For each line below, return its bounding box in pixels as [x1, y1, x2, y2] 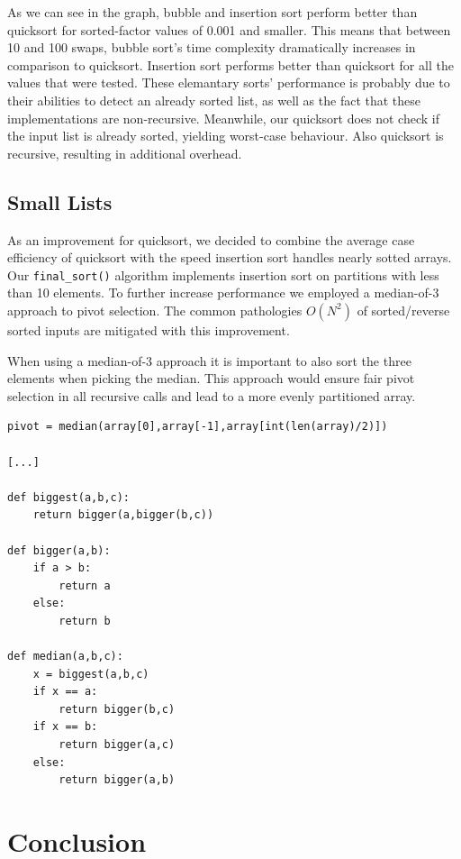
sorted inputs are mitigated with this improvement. [7, 320, 290, 339]
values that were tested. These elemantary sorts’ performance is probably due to [7, 73, 450, 92]
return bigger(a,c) [59, 738, 176, 752]
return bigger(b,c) [59, 702, 176, 716]
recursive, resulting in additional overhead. [7, 143, 242, 162]
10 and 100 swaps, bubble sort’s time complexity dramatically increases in [7, 38, 416, 57]
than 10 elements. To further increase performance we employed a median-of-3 [7, 283, 439, 302]
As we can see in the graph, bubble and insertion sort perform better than [7, 3, 418, 21]
